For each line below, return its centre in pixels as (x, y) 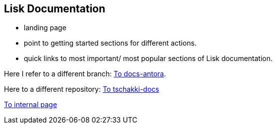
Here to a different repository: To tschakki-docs (82, 89)
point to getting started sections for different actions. (110, 43)
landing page (45, 28)
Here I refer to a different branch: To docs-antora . (85, 74)
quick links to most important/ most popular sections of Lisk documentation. (148, 59)
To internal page (31, 105)
